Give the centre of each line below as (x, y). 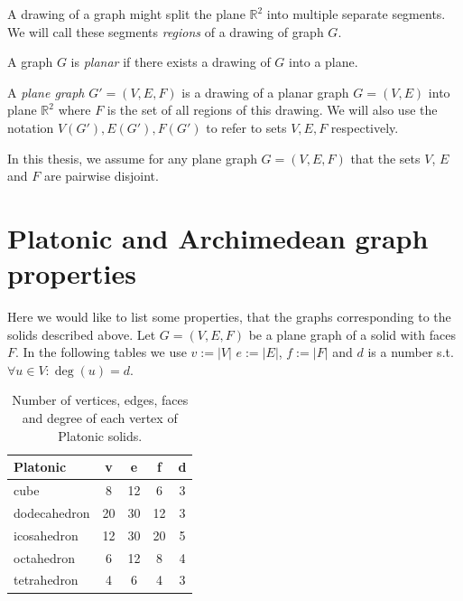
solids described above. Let (82, 334)
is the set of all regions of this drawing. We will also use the (272, 110)
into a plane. (324, 62)
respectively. (365, 127)
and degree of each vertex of (100, 418)
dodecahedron (52, 512)
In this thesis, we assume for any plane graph (132, 158)
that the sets (385, 158)
